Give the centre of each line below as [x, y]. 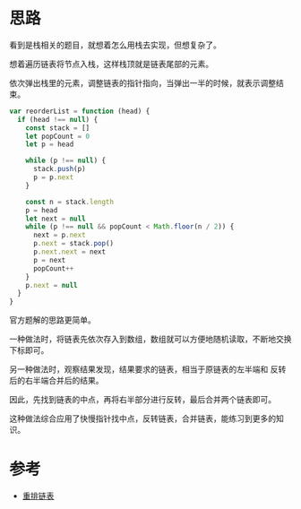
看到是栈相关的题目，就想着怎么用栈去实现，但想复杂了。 [115, 45]
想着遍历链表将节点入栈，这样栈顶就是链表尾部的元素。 [111, 64]
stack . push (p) [60, 169]
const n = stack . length [70, 202]
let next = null [56, 219]
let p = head [50, 144]
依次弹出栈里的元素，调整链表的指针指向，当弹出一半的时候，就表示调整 [142, 82]
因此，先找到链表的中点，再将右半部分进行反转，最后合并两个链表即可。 [142, 400]
